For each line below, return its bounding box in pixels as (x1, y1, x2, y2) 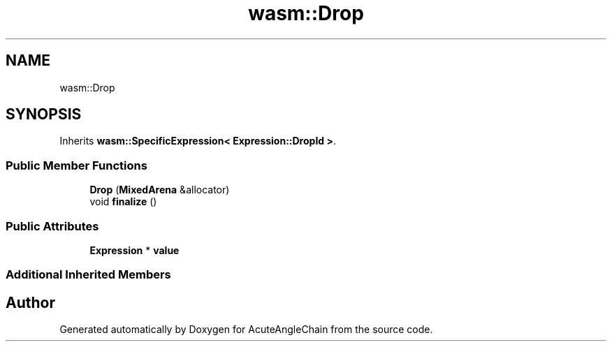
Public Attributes (6, 219, 99, 233)
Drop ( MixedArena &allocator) (89, 184, 230, 196)
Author (6, 293, 55, 311)
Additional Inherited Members (6, 267, 171, 282)
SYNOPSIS (6, 105, 82, 124)
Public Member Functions (6, 158, 147, 172)
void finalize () (89, 195, 157, 208)
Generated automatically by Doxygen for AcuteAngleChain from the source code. (59, 323, 433, 336)
